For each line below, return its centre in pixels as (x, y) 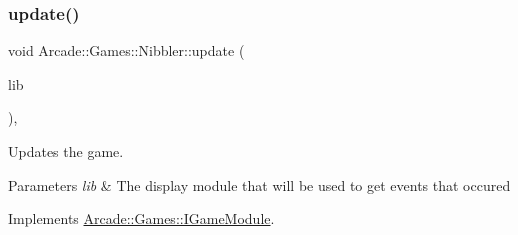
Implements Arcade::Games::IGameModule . (141, 218)
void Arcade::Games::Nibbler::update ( (126, 50)
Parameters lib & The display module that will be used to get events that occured (259, 184)
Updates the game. (66, 151)
